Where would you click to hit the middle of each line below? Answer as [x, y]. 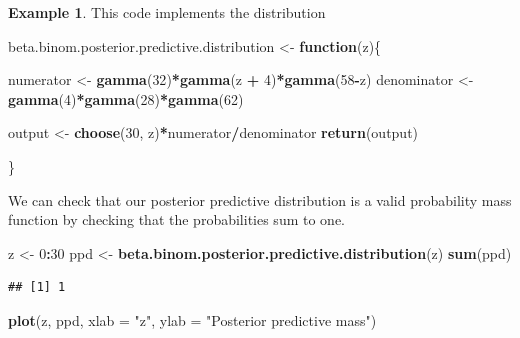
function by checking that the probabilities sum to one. [176, 219]
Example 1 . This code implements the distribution [167, 12]
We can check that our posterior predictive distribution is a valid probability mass [260, 199]
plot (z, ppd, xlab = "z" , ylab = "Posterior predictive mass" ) [192, 319]
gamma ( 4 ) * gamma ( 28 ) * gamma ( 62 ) [126, 98]
